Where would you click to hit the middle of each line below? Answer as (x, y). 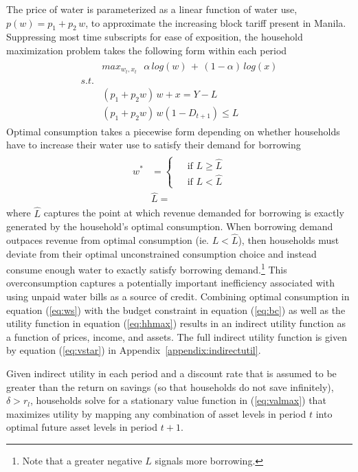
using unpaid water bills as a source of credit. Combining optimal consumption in (178, 296)
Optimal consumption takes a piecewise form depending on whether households (173, 131)
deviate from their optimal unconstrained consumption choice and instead (161, 253)
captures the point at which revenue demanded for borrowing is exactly (194, 213)
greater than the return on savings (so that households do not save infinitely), (170, 386)
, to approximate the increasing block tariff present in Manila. (216, 22)
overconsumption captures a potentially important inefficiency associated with (170, 283)
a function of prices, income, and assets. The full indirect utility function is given (177, 336)
